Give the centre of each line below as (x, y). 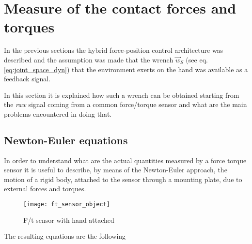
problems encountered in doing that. (58, 114)
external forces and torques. (45, 189)
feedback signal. (27, 79)
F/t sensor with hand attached (69, 220)
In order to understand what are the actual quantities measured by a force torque (125, 160)
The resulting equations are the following (65, 236)
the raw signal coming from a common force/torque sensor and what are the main (126, 104)
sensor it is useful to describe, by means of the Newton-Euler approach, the (116, 170)
